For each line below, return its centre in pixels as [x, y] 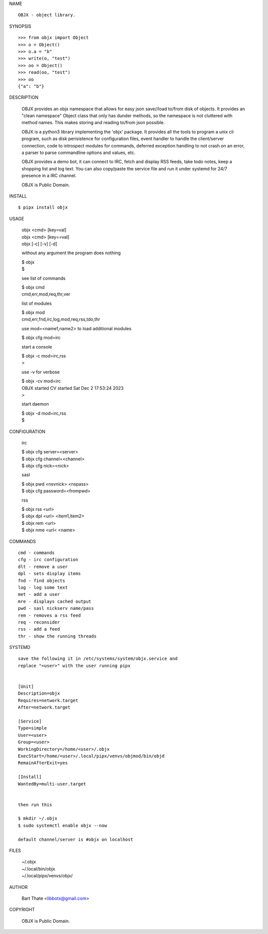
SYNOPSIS [20, 26]
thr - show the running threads [57, 636]
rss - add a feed [39, 629]
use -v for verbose [41, 372]
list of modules [37, 303]
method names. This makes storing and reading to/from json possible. [93, 123]
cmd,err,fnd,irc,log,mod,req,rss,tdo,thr [61, 319]
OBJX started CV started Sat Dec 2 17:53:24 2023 [73, 388]
